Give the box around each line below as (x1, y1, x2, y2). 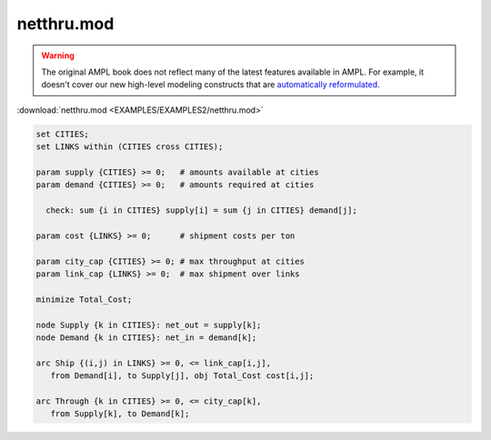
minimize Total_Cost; (35, 294, 133, 305)
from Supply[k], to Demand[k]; (50, 409, 190, 419)
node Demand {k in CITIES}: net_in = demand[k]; (35, 332, 257, 343)
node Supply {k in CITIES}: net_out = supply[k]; (35, 319, 262, 330)
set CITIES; (35, 128, 90, 139)
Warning (41, 50, 75, 61)
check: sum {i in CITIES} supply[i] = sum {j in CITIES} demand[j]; (45, 205, 358, 215)
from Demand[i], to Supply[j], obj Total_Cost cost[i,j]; (50, 371, 315, 381)
